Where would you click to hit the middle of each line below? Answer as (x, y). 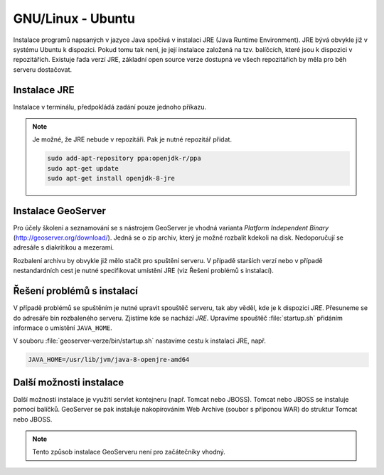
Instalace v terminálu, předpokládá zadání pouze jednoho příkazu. (110, 107)
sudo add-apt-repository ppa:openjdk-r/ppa (124, 159)
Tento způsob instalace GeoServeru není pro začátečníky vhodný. (129, 452)
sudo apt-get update (83, 168)
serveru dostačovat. (43, 69)
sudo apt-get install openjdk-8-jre (111, 178)
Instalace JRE (44, 90)
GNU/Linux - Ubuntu (74, 18)
